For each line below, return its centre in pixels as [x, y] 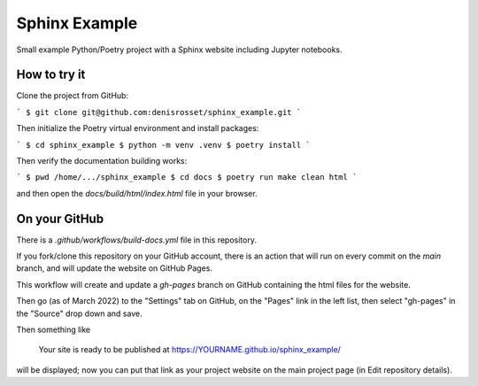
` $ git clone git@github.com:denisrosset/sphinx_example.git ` [159, 112]
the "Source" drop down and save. [79, 313]
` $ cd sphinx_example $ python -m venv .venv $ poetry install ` [164, 145]
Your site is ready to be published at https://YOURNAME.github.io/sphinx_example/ [189, 350]
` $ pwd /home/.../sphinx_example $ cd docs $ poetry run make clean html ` [187, 178]
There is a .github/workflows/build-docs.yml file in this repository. [136, 240]
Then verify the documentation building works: [102, 161]
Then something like [54, 330]
